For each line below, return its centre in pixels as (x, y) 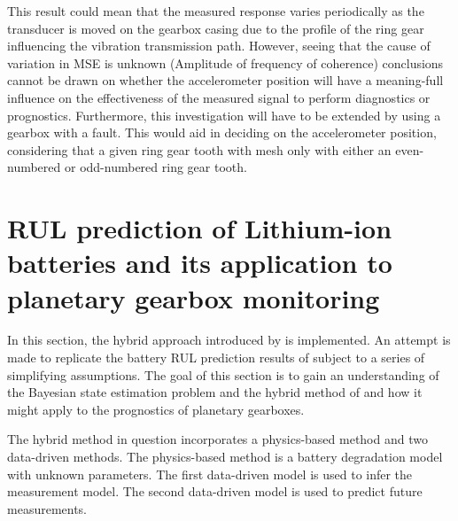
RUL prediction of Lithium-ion (200, 228)
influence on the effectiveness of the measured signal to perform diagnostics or (219, 97)
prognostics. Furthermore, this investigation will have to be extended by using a (224, 115)
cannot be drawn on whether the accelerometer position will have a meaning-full (225, 80)
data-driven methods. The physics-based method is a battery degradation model (225, 456)
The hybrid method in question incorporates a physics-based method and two (217, 439)
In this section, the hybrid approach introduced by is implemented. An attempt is (229, 340)
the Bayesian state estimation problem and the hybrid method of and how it (215, 392)
